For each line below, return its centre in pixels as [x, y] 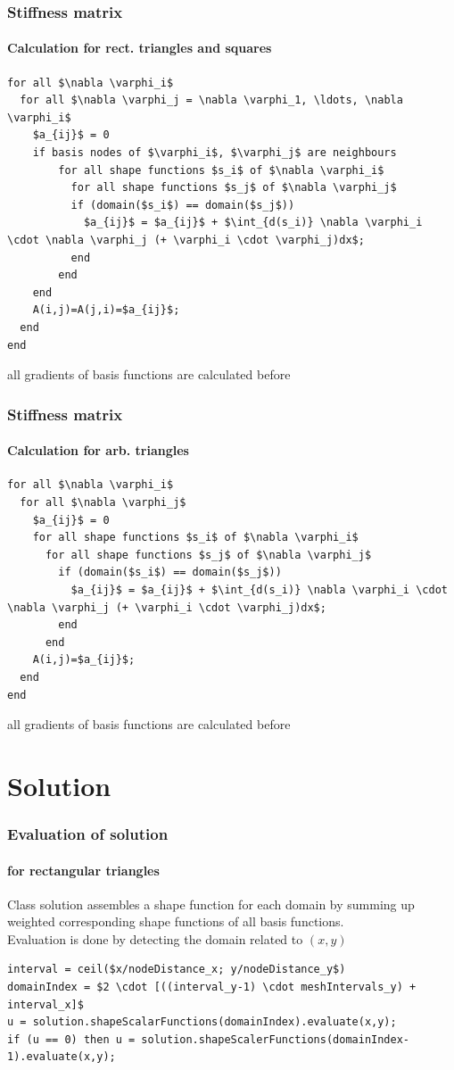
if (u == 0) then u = [71, 1039]
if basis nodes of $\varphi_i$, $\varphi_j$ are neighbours [215, 153]
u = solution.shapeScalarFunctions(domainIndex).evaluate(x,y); [202, 1022]
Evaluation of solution [88, 833]
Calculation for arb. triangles [98, 450]
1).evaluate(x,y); [62, 1057]
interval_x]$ [45, 1004]
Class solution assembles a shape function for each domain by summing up [211, 904]
